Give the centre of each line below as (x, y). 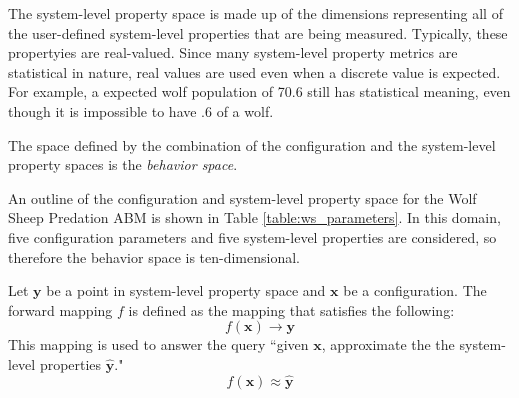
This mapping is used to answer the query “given (158, 344)
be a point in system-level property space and (186, 290)
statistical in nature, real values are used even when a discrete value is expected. (254, 71)
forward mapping (60, 309)
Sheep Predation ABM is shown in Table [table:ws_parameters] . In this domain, (254, 217)
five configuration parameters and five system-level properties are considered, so (252, 236)
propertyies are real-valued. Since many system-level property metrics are (233, 52)
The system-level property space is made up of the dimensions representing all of (255, 13)
